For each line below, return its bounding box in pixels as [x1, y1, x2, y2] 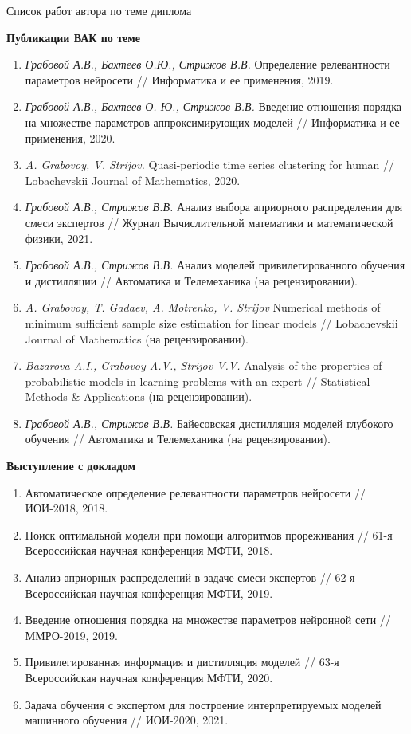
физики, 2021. [25, 230, 93, 246]
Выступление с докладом [6, 457, 135, 474]
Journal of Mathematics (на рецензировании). [25, 330, 249, 347]
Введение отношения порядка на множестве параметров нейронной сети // [25, 611, 391, 628]
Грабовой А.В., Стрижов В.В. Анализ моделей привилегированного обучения [25, 257, 405, 273]
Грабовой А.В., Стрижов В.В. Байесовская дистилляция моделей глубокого [25, 414, 393, 431]
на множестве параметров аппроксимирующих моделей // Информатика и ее [25, 113, 400, 130]
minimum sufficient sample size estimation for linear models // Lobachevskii [25, 314, 398, 331]
